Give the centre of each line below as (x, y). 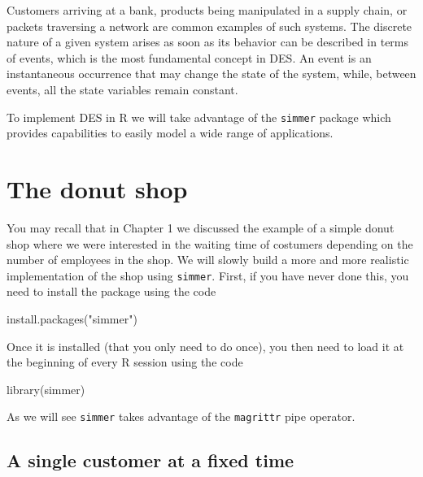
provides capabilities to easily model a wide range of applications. (170, 133)
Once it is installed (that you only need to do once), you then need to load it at (205, 346)
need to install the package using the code (111, 291)
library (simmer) (46, 389)
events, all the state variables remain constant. (122, 89)
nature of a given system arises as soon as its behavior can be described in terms (208, 42)
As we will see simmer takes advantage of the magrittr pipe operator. (181, 416)
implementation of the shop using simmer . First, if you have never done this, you (208, 275)
